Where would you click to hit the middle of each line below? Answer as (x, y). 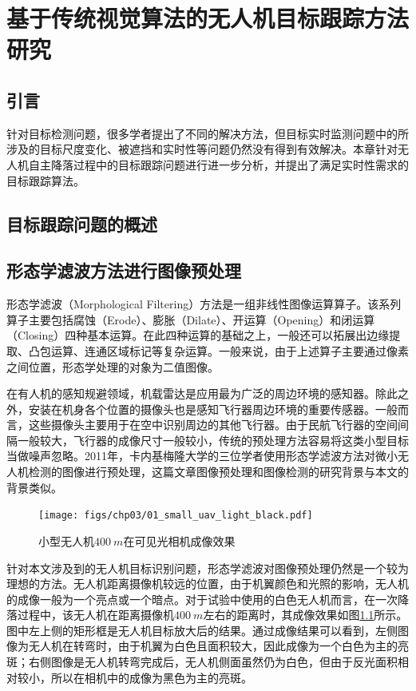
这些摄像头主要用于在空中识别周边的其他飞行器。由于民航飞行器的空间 (213, 425)
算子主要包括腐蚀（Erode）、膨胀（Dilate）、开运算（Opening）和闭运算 (191, 319)
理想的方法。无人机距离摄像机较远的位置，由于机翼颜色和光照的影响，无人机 (208, 584)
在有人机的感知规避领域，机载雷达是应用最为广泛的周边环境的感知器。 (191, 393)
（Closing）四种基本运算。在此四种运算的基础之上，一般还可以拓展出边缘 (198, 335)
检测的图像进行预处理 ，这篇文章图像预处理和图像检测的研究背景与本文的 (218, 472)
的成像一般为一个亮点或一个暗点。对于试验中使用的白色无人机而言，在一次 (202, 599)
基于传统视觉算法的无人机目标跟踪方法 (208, 18)
